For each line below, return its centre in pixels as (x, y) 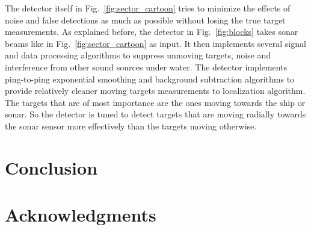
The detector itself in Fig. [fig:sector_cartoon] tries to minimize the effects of (148, 8)
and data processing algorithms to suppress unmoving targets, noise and (138, 55)
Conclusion (51, 167)
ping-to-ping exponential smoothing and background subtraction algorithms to (150, 79)
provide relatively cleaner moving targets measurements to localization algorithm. (155, 91)
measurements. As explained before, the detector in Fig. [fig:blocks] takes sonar (152, 32)
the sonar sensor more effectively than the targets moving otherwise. (131, 126)
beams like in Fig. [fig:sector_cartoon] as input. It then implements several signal (155, 43)
